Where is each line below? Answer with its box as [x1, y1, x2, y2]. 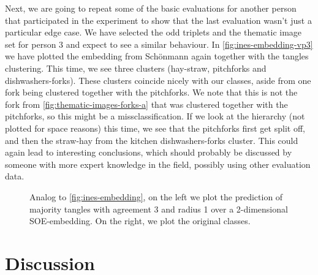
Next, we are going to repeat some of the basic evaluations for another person [5, 2, 297, 14]
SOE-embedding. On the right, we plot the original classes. [29, 214, 251, 227]
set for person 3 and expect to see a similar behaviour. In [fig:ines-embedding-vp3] [5, 37, 313, 50]
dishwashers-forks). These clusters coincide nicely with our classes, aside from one [5, 73, 311, 86]
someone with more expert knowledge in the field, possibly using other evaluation [5, 157, 311, 170]
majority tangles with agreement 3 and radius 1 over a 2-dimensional [29, 202, 288, 215]
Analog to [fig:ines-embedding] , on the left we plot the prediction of [29, 190, 283, 203]
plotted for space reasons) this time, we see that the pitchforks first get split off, [5, 121, 305, 134]
